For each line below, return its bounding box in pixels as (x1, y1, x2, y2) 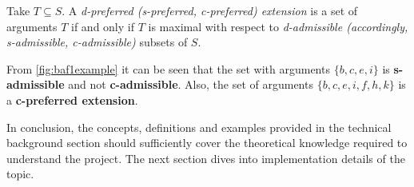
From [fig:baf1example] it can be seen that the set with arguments (6, 60, 330, 77)
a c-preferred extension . (6, 91, 138, 108)
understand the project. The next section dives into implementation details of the (6, 149, 405, 166)
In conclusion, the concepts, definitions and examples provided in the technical (6, 118, 392, 135)
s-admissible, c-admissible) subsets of (6, 34, 188, 50)
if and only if (71, 18, 134, 34)
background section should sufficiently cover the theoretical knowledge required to (6, 134, 408, 151)
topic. (6, 165, 34, 182)
